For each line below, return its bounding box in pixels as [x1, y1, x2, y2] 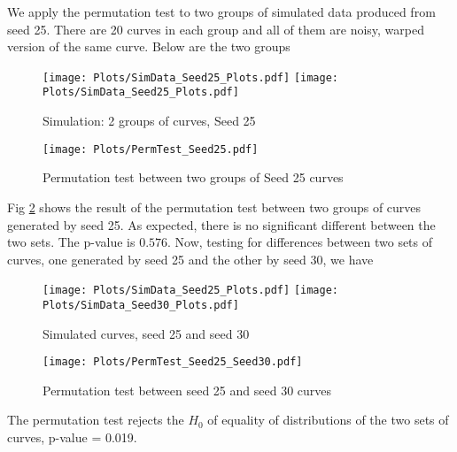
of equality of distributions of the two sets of [207, 410, 449, 429]
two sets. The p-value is [7, 233, 136, 251]
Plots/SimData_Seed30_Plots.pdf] [43, 298, 239, 311]
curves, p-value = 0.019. [7, 428, 137, 447]
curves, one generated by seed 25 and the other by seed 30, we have [7, 249, 374, 268]
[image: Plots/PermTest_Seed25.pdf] [43, 142, 259, 156]
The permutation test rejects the [7, 410, 184, 429]
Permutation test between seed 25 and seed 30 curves [43, 380, 332, 399]
